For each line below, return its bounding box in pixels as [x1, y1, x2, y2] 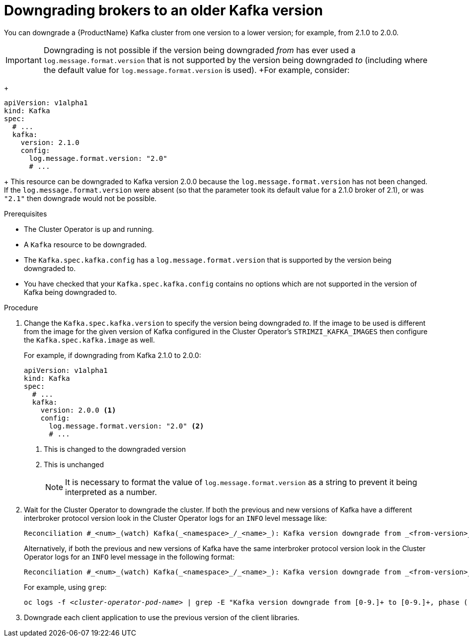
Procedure [4, 303, 38, 312]
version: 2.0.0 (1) [40, 406, 116, 414]
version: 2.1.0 [20, 138, 79, 146]
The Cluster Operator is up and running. [24, 224, 154, 233]
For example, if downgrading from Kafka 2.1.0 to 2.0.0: [24, 351, 201, 359]
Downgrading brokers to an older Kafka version [4, 2, 323, 19]
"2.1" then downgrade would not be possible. [4, 194, 157, 203]
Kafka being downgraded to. [24, 287, 117, 296]
